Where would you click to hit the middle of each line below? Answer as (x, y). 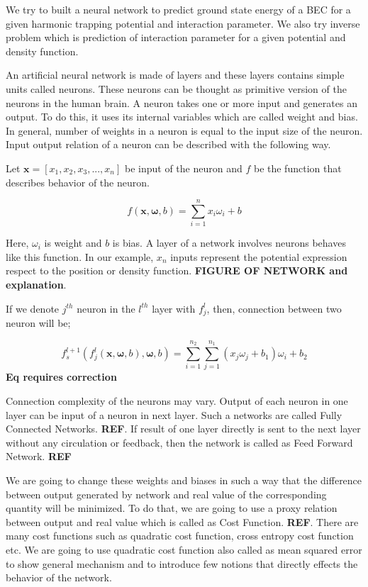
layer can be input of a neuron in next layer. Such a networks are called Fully (174, 414)
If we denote (33, 308)
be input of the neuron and (184, 168)
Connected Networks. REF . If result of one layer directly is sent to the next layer (183, 429)
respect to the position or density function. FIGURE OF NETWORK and (177, 270)
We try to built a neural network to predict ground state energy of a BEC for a (178, 9)
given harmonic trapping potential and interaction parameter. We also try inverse (183, 23)
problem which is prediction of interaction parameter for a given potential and (176, 37)
